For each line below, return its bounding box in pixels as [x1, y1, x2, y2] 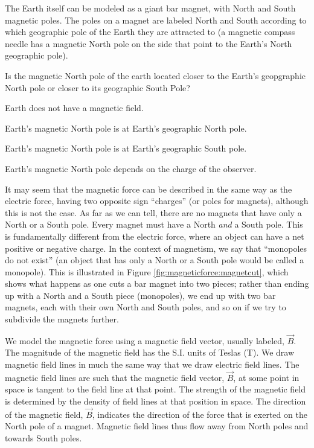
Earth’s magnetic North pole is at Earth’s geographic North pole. [5, 121, 247, 134]
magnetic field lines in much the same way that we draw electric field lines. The [5, 358, 300, 371]
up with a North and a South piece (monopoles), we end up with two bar [5, 289, 276, 301]
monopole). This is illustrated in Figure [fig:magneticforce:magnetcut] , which [5, 265, 289, 278]
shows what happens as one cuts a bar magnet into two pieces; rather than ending [5, 277, 309, 290]
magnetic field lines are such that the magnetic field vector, [5, 371, 225, 383]
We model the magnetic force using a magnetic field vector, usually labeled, [5, 334, 284, 347]
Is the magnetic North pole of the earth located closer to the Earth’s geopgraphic [5, 69, 306, 82]
